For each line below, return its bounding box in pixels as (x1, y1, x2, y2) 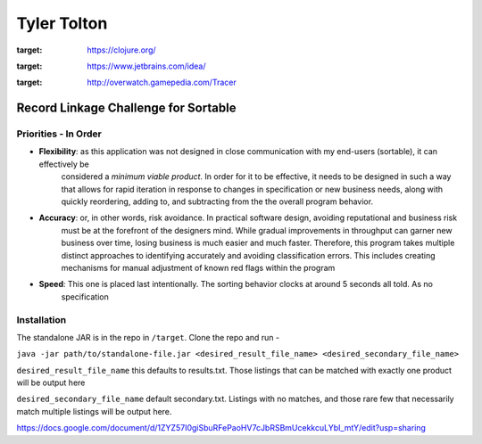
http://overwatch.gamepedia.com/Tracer (87, 77, 237, 88)
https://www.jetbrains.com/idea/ (87, 61, 206, 71)
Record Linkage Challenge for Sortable (16, 101, 237, 116)
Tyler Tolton (16, 13, 108, 33)
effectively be (38, 159, 89, 169)
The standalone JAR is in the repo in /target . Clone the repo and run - (16, 332, 280, 342)
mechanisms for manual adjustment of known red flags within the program (61, 263, 336, 273)
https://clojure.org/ (87, 45, 156, 55)
